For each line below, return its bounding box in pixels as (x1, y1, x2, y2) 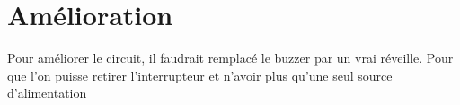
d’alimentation (7, 83, 87, 102)
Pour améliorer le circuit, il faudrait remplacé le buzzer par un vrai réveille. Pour (7, 48, 454, 67)
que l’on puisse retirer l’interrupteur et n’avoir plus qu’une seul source (7, 66, 393, 84)
